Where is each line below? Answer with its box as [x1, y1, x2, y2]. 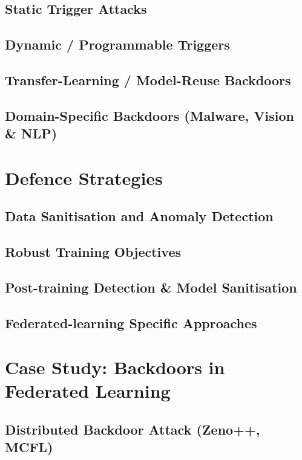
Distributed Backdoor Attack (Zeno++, [5, 420, 260, 438]
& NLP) [5, 124, 57, 143]
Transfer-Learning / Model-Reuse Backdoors [5, 70, 291, 89]
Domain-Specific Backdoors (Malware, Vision [5, 106, 295, 125]
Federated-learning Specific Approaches [5, 313, 257, 332]
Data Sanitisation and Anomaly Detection [5, 207, 274, 225]
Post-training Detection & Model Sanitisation [5, 277, 297, 296]
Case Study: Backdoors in [5, 355, 225, 380]
